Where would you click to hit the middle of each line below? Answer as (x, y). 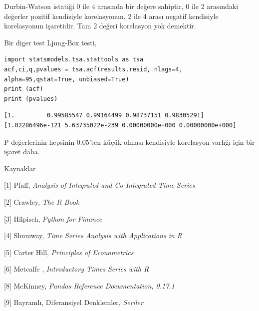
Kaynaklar (20, 168)
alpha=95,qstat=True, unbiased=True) (67, 79)
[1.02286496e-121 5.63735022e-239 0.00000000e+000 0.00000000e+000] (120, 125)
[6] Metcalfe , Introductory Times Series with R (77, 269)
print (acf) (24, 89)
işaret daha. (22, 152)
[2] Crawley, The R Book (42, 201)
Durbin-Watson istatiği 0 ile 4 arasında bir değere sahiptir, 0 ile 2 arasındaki (121, 6)
